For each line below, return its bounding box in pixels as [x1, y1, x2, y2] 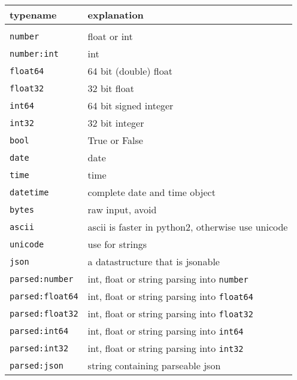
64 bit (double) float [87, 64, 172, 78]
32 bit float [87, 81, 134, 95]
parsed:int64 [10, 326, 69, 336]
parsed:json [10, 360, 64, 370]
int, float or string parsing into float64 [87, 289, 253, 303]
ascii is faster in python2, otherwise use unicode [87, 220, 288, 234]
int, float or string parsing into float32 [87, 307, 253, 320]
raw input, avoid [87, 203, 157, 216]
